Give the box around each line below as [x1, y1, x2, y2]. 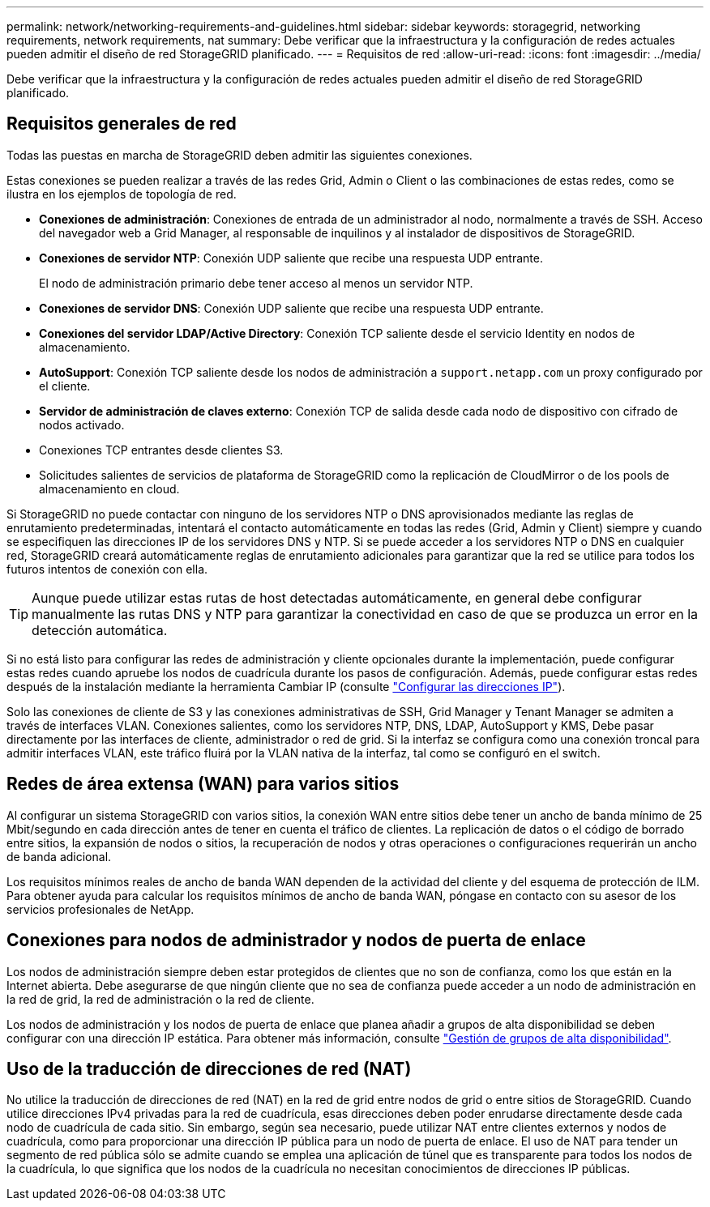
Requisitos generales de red [6, 113, 237, 134]
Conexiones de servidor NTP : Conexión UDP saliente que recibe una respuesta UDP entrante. [39, 250, 543, 265]
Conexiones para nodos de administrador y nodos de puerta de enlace [6, 930, 586, 951]
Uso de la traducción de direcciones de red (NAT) [6, 1058, 412, 1079]
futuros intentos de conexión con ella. [6, 561, 208, 576]
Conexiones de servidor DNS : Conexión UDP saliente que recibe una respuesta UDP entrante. [39, 301, 544, 315]
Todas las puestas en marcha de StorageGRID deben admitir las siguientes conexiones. [6, 147, 473, 162]
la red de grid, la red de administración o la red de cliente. [6, 992, 314, 1006]
